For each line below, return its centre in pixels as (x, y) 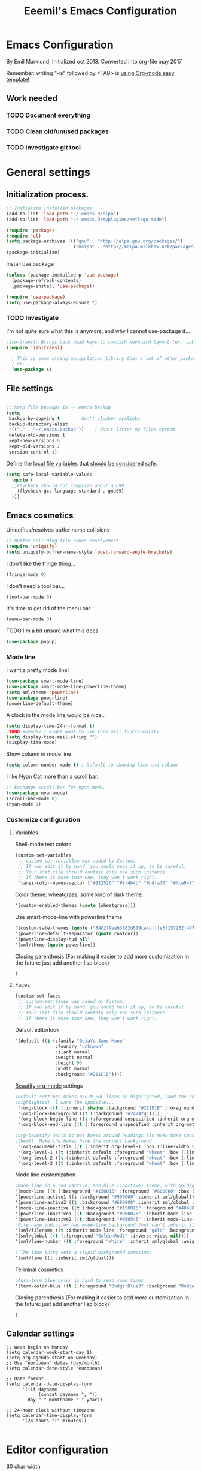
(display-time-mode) (32, 743)
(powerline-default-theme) (40, 703)
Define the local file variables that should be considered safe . (82, 463)
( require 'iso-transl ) (34, 347)
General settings (48, 172)
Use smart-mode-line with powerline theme (68, 917)
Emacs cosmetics (40, 515)
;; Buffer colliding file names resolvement (63, 541)
